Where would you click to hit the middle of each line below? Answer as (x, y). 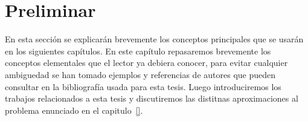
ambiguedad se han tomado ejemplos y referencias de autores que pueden (140, 74)
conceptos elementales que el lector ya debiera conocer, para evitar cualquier (146, 63)
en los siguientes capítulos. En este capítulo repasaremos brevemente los (138, 51)
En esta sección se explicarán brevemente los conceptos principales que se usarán (154, 39)
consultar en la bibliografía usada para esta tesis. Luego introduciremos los (143, 86)
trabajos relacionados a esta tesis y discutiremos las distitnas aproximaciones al (152, 98)
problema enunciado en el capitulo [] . (74, 110)
